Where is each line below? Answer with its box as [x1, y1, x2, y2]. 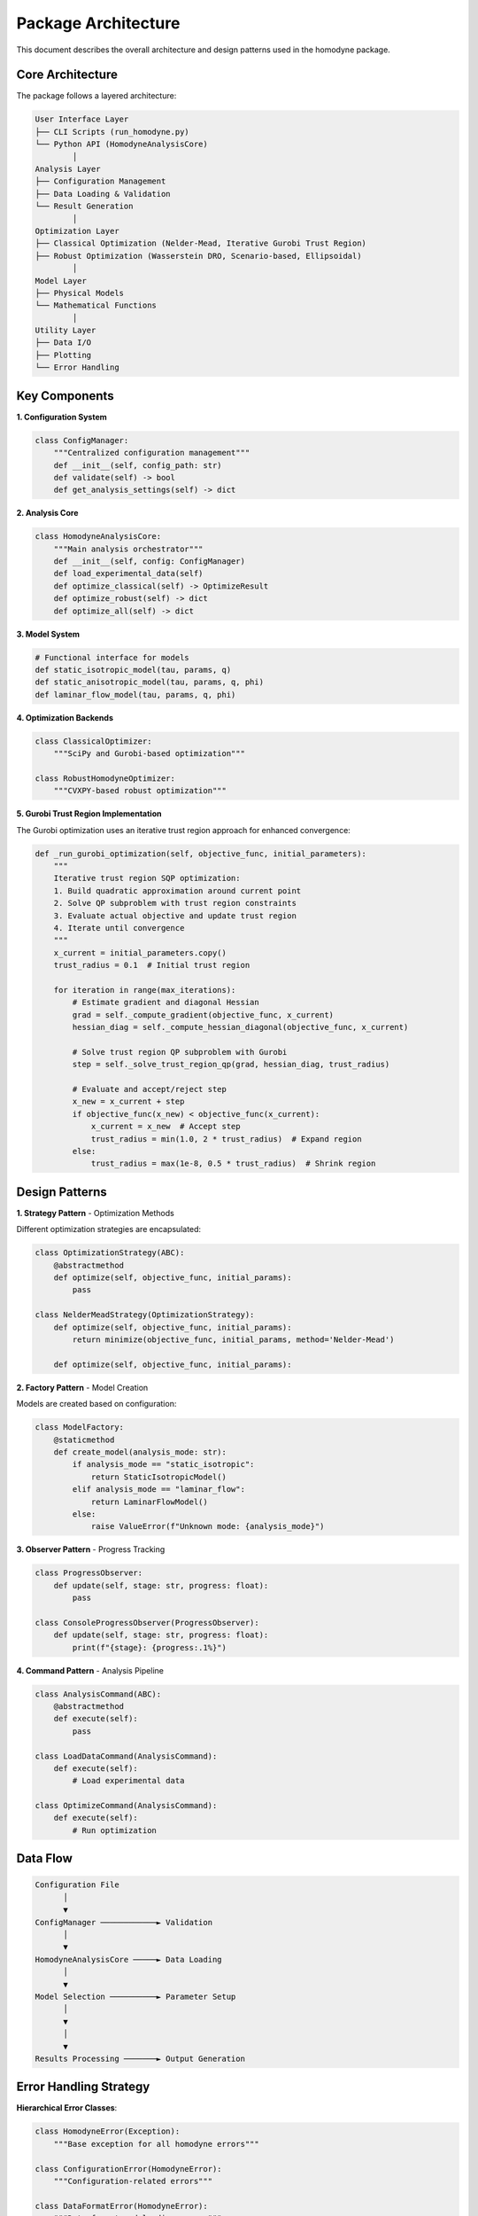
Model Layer [35, 276, 88, 285]
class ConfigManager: [35, 435, 129, 445]
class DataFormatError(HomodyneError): [35, 2201, 208, 2211]
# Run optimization [72, 1825, 157, 1835]
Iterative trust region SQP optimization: [53, 873, 241, 884]
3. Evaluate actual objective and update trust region [53, 910, 297, 921]
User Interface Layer [35, 114, 129, 124]
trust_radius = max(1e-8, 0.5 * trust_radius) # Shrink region [90, 1159, 376, 1169]
